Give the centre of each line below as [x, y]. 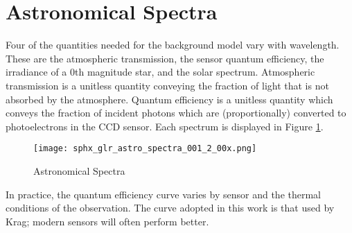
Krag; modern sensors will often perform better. [107, 221]
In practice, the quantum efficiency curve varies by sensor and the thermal [163, 194]
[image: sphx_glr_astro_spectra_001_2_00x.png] [145, 149]
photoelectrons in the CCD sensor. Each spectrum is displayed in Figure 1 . [165, 126]
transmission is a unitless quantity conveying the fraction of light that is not [167, 85]
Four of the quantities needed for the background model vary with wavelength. [173, 45]
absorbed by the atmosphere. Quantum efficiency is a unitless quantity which [169, 99]
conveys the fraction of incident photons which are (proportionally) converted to [176, 113]
